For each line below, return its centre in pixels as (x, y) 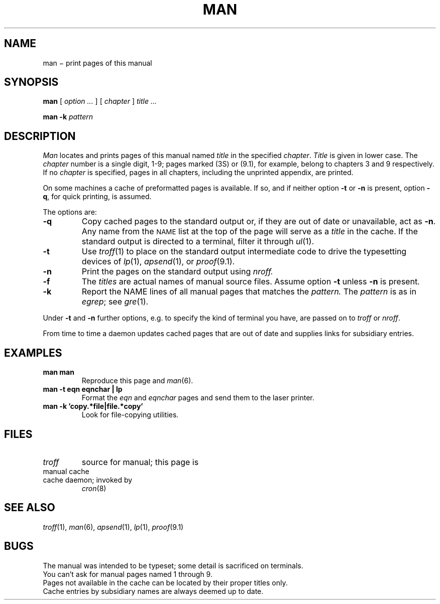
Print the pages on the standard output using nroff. (177, 272)
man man (59, 372)
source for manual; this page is (140, 462)
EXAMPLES (33, 353)
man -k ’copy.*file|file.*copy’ (93, 406)
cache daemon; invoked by (88, 480)
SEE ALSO (30, 508)
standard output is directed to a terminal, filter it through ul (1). (198, 242)
